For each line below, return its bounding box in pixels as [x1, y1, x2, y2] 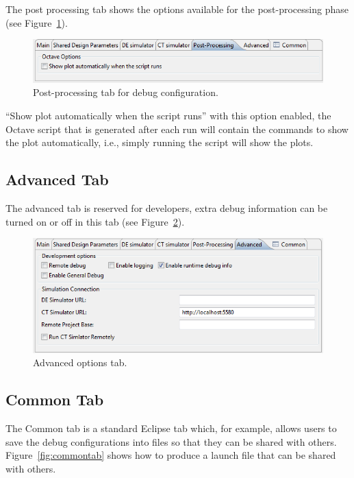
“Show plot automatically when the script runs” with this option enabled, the [5, 108, 331, 122]
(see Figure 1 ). [5, 15, 68, 29]
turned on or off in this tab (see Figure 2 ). [5, 214, 185, 228]
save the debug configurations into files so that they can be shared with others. [5, 434, 337, 449]
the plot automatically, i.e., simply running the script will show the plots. [5, 135, 314, 150]
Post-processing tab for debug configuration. [33, 85, 218, 99]
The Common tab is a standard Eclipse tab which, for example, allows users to [5, 421, 337, 435]
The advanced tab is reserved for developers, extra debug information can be [5, 200, 328, 215]
